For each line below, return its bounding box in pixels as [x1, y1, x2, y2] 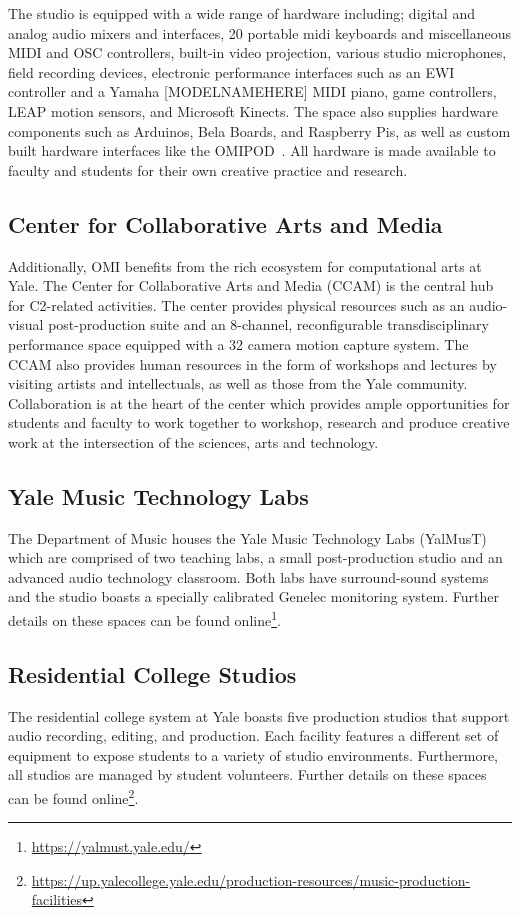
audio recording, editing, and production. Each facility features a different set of [8, 725, 499, 746]
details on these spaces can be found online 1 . [8, 607, 281, 630]
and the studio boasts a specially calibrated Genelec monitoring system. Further [8, 586, 499, 607]
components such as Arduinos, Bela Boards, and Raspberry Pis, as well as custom [8, 120, 511, 141]
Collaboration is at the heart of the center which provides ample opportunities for [8, 392, 510, 413]
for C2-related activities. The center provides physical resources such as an [8, 294, 465, 315]
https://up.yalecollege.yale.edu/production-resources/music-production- [31, 869, 471, 890]
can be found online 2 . [8, 784, 139, 808]
